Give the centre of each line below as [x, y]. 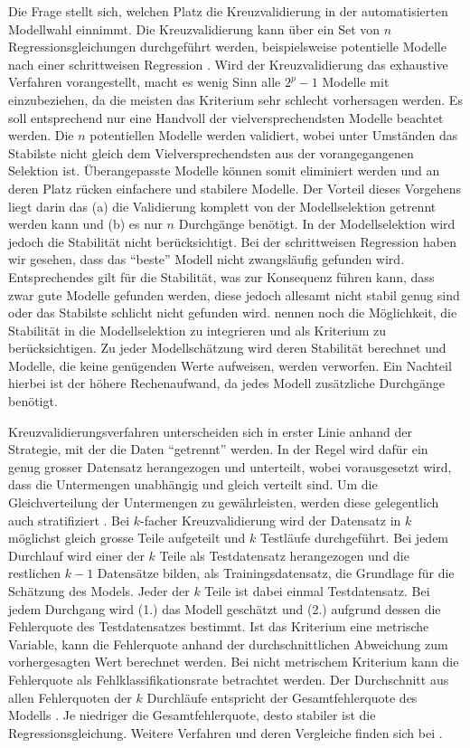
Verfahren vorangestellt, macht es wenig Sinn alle [145, 82]
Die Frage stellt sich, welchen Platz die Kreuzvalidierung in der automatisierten [228, 11]
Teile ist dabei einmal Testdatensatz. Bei [317, 591]
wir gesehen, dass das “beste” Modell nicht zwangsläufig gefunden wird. [207, 259]
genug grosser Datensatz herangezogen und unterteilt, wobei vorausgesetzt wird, [230, 466]
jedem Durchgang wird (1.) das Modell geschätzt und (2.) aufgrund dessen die [225, 608]
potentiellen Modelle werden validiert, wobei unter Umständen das [274, 135]
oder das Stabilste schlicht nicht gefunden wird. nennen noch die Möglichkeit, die [233, 312]
